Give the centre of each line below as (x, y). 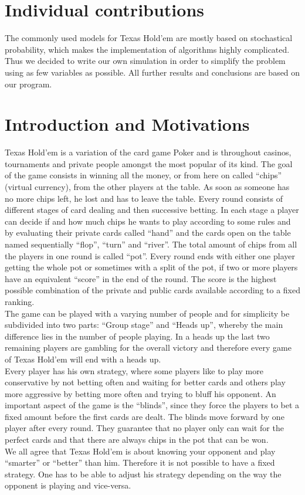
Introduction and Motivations (127, 124)
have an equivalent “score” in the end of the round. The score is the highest (141, 278)
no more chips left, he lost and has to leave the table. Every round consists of (144, 198)
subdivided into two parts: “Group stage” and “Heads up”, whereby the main (144, 325)
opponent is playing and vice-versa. (68, 485)
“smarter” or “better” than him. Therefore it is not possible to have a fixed (140, 462)
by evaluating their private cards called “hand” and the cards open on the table (148, 233)
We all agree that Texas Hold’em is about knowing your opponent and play (140, 451)
